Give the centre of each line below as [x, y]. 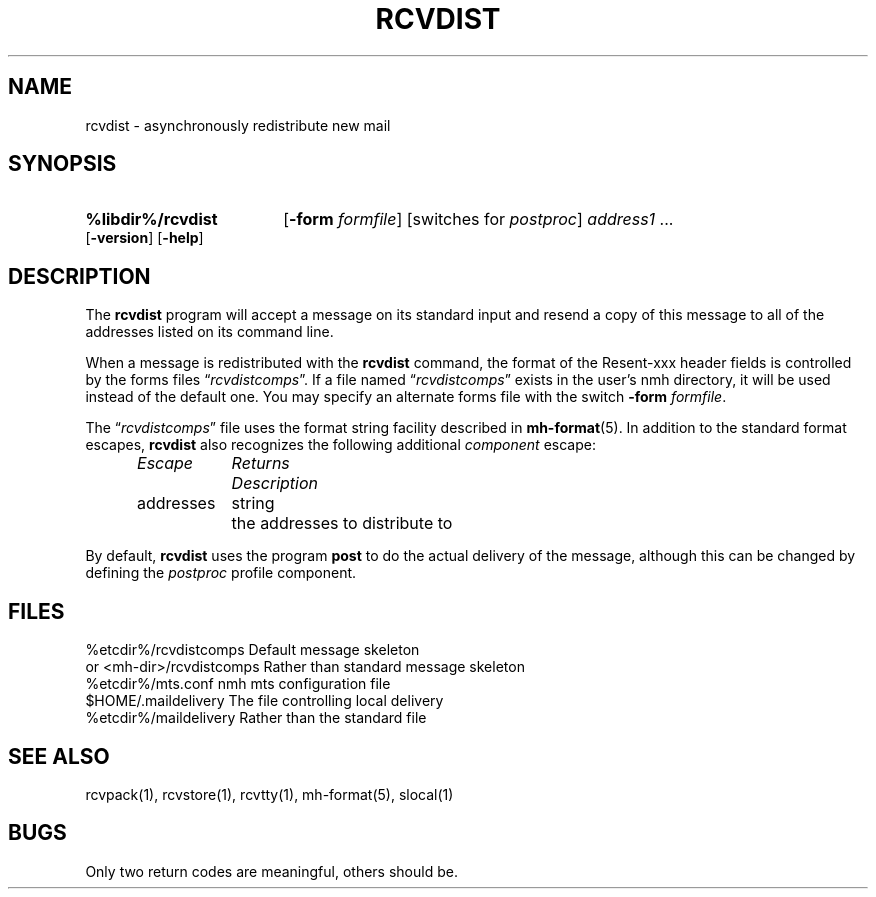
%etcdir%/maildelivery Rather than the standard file [256, 718]
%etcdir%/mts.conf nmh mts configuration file [238, 684]
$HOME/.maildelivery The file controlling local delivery [264, 701]
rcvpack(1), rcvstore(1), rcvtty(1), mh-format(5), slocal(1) [269, 794]
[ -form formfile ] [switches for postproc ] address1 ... [478, 219]
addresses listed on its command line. [209, 332]
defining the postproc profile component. [221, 573]
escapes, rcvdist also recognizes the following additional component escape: [340, 445]
